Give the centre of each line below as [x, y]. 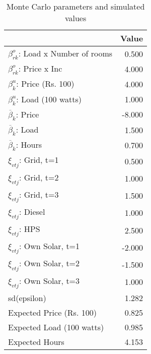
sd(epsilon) [27, 298]
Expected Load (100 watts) [56, 327]
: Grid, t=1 [39, 160]
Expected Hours [36, 341]
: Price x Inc [40, 69]
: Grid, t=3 [39, 194]
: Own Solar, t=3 [50, 280]
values [75, 18]
